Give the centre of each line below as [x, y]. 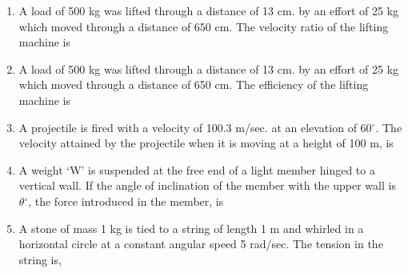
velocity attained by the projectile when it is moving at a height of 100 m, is [206, 143]
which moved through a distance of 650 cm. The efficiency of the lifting [194, 84]
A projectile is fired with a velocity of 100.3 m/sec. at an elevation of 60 [195, 127]
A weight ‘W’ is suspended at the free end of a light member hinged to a [197, 169]
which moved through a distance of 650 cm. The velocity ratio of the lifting [204, 26]
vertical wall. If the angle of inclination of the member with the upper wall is [207, 185]
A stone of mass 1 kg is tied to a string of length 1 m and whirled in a [191, 228]
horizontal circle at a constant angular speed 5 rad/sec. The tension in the [201, 244]
